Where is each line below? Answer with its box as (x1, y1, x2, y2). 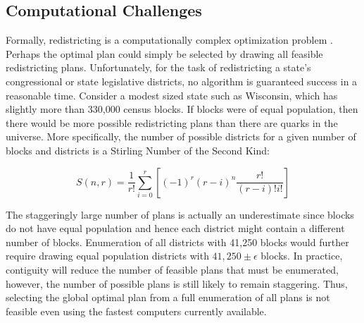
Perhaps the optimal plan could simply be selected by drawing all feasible (6, 46, 323, 61)
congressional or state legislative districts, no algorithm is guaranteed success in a (6, 73, 358, 88)
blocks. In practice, (261, 248, 343, 263)
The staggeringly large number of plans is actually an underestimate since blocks (6, 207, 354, 221)
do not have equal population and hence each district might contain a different (6, 221, 345, 236)
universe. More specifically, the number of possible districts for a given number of (6, 129, 356, 144)
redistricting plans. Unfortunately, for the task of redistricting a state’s (6, 60, 311, 75)
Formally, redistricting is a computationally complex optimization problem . (6, 32, 333, 47)
